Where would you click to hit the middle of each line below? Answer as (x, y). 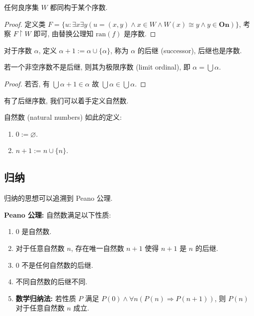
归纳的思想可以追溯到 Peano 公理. (58, 198)
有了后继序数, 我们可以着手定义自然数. (66, 100)
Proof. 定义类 (25, 24)
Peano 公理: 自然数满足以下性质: (58, 214)
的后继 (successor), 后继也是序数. (190, 50)
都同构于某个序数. (79, 7)
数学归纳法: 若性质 (46, 298)
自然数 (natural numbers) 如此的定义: (63, 117)
